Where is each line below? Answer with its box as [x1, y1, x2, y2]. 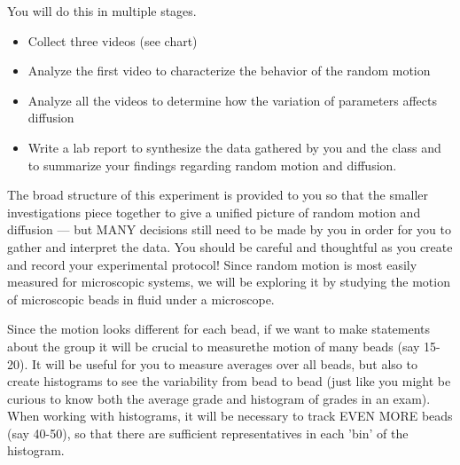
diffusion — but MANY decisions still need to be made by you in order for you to [7, 220, 451, 239]
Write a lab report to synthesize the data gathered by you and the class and [27, 138, 441, 156]
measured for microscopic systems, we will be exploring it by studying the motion [7, 272, 450, 291]
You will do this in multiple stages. [7, 2, 197, 20]
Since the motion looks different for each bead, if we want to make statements [7, 319, 431, 338]
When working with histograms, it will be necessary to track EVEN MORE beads [7, 406, 453, 425]
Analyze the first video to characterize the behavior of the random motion [27, 61, 431, 80]
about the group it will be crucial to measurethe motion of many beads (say [7, 336, 420, 355]
